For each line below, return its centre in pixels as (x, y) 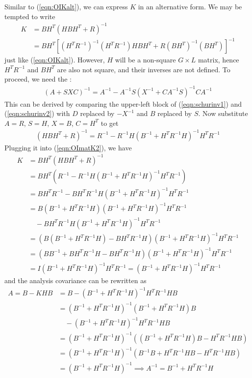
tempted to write (30, 16)
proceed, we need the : (38, 79)
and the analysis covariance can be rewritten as (76, 280)
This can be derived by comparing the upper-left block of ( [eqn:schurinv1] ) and (123, 103)
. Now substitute (223, 113)
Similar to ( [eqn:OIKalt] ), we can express (66, 6)
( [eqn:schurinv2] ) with (37, 113)
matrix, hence (218, 60)
